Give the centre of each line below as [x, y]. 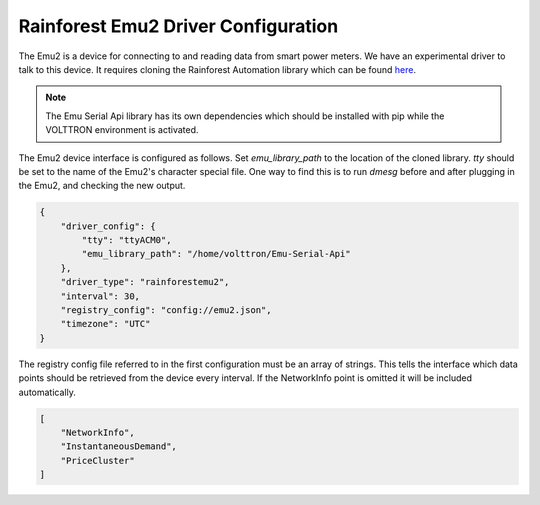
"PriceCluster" [97, 460]
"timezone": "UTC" [105, 324]
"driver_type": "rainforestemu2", [145, 282]
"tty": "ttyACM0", [126, 240]
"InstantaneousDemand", [118, 446]
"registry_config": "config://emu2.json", [166, 310]
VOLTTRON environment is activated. [122, 130]
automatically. [47, 392]
